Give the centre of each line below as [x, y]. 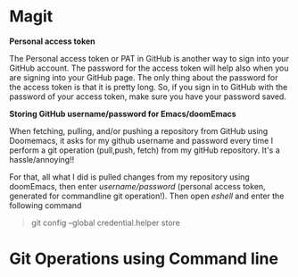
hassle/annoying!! [42, 159]
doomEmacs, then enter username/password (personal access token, [137, 186]
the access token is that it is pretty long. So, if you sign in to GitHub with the [149, 87]
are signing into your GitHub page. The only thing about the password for [144, 77]
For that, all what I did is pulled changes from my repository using [129, 177]
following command [46, 205]
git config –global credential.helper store [105, 222]
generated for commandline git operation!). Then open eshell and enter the [147, 196]
